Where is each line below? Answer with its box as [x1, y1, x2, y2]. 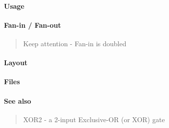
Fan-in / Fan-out [4, 19, 61, 30]
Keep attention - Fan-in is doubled [23, 38, 127, 48]
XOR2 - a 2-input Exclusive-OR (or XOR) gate [23, 114, 165, 124]
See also [4, 95, 31, 106]
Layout [4, 57, 28, 68]
